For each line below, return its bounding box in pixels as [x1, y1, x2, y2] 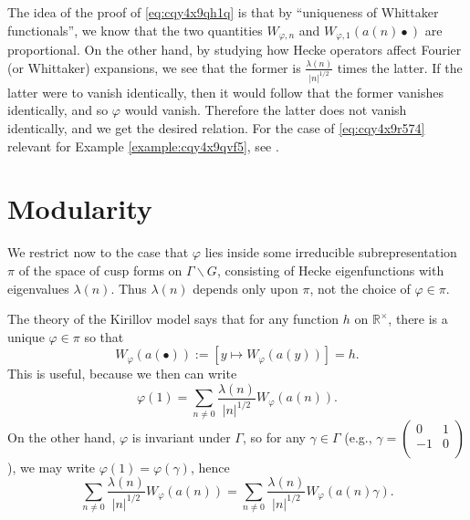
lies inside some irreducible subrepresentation [204, 243, 457, 262]
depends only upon [193, 278, 298, 297]
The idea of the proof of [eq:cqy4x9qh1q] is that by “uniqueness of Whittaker [7, 3, 439, 21]
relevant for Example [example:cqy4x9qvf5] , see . [7, 136, 279, 155]
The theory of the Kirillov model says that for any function [7, 309, 339, 328]
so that [84, 327, 124, 346]
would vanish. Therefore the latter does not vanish [124, 100, 407, 120]
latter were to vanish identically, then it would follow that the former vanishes [7, 82, 444, 101]
